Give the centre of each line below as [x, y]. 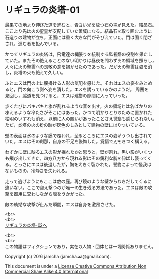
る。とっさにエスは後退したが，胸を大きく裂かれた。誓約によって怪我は [78, 164]
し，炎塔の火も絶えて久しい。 [35, 72]
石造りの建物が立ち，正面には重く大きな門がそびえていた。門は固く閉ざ [79, 37]
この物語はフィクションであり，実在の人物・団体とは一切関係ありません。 [81, 246]
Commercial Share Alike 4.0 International [47, 271]
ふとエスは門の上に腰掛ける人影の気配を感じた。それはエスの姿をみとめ [79, 83]
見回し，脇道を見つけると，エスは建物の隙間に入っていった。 [68, 95]
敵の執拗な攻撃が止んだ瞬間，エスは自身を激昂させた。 [61, 204]
